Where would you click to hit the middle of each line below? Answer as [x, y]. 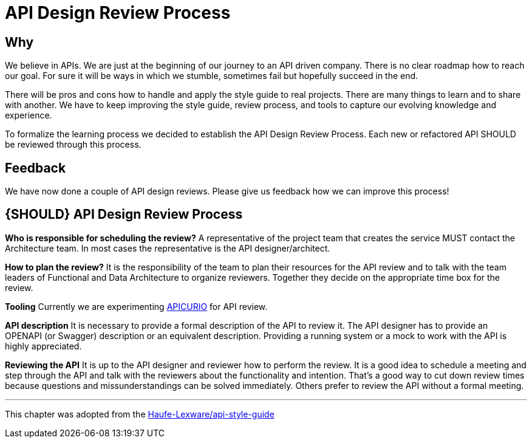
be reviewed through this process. [73, 145]
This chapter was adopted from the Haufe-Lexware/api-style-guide [140, 414]
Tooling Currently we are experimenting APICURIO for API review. [136, 306]
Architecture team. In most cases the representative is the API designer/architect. [168, 248]
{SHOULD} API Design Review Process [124, 215]
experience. [29, 115]
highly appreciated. [43, 346]
